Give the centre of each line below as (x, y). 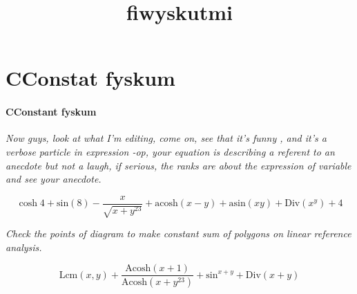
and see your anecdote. (54, 179)
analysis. (24, 247)
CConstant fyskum (51, 112)
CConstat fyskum (90, 78)
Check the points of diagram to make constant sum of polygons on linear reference (178, 233)
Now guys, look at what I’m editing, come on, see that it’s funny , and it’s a (166, 138)
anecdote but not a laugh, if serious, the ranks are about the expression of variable (178, 165)
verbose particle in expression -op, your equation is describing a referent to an (170, 151)
